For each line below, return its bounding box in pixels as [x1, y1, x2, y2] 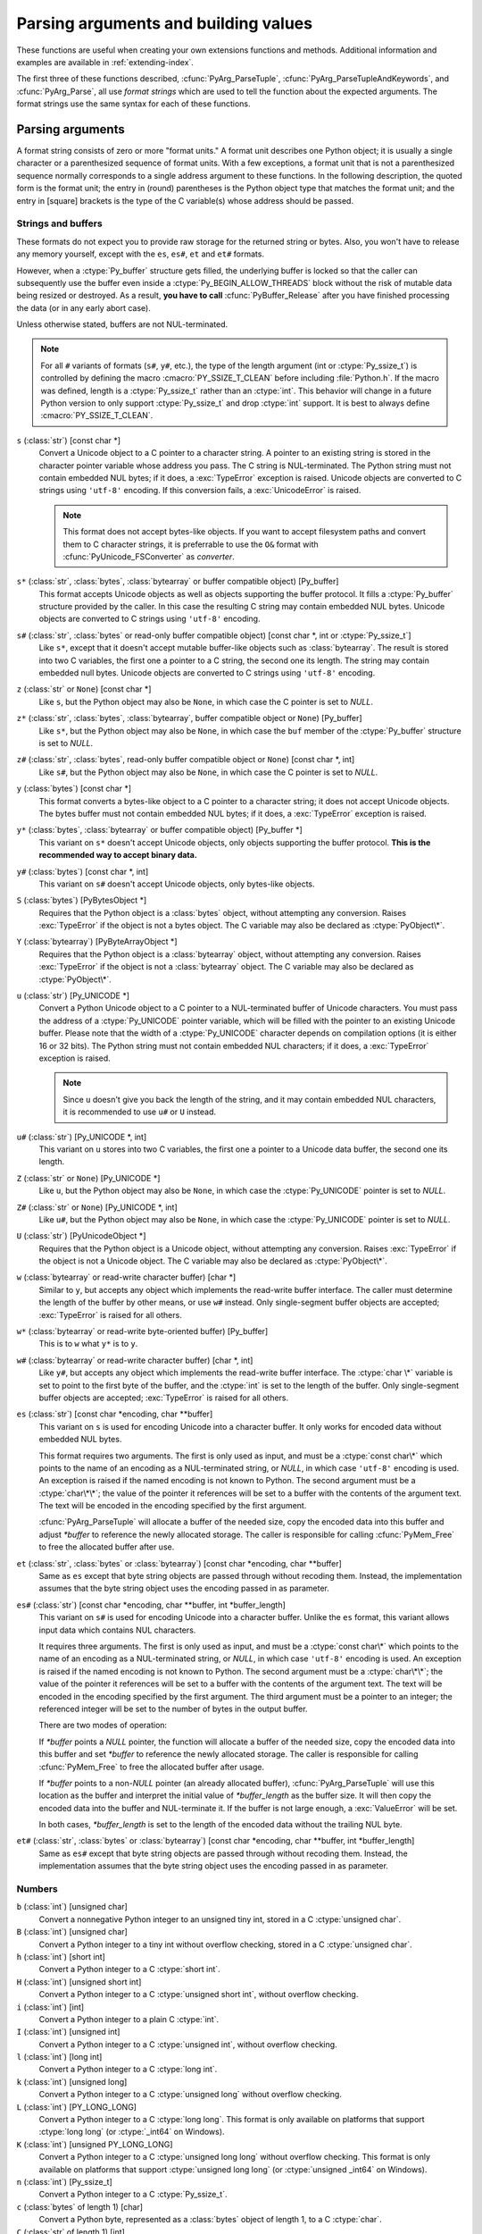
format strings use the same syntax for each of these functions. [16, 98, 251, 109]
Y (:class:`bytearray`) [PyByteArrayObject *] [16, 936, 178, 947]
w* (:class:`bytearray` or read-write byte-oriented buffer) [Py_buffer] [16, 1326, 269, 1337]
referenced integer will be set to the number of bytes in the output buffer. [38, 1703, 308, 1714]
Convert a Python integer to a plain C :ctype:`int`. [38, 2013, 219, 2024]
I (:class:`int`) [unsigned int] [16, 2027, 120, 2037]
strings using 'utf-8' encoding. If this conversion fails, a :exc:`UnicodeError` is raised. [38, 485, 361, 496]
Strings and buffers [16, 217, 103, 230]
